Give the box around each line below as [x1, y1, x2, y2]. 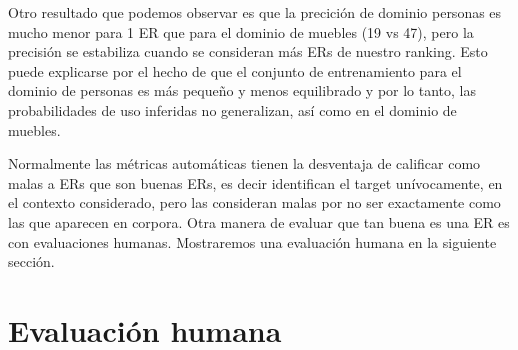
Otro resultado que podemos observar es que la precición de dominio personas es [8, 2, 502, 22]
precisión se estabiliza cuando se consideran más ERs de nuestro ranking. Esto [8, 41, 488, 62]
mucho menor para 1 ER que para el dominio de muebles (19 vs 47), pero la [8, 21, 474, 42]
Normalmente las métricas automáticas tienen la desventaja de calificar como [8, 153, 481, 174]
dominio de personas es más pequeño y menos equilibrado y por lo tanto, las [8, 80, 477, 101]
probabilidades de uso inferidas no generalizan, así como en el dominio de [8, 99, 457, 120]
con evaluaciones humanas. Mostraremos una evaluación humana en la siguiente [8, 231, 497, 252]
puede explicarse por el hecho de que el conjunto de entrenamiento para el [8, 60, 462, 81]
